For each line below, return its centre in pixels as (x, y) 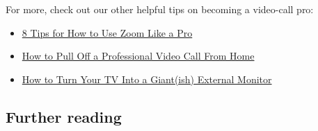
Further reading (64, 116)
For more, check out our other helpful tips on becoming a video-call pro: (160, 9)
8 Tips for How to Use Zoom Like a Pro (107, 32)
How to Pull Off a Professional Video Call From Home (138, 56)
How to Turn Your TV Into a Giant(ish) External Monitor (147, 79)
